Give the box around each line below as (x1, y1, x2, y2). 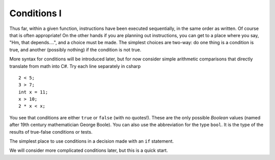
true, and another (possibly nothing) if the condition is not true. (9, 46, 142, 53)
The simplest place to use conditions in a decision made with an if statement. (9, 138, 174, 144)
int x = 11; (18, 89, 48, 95)
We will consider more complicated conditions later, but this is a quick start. (9, 147, 168, 153)
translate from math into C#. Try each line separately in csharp (9, 63, 141, 69)
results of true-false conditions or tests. (9, 129, 93, 135)
